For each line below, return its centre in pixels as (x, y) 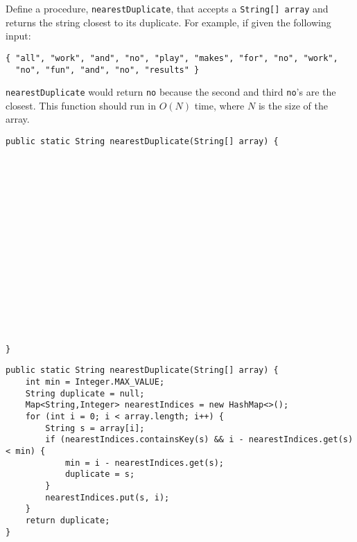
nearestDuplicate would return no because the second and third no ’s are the (171, 92)
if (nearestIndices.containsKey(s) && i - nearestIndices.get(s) (199, 440)
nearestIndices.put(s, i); (107, 497)
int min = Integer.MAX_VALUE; (95, 382)
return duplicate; (68, 521)
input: (18, 36)
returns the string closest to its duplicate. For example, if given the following (168, 22)
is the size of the (293, 105)
